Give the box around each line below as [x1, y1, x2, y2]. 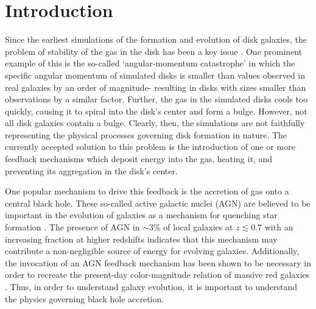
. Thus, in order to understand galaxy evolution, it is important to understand [5, 280, 298, 293]
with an [264, 221, 293, 233]
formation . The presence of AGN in [5, 221, 140, 233]
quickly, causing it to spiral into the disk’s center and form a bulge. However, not [5, 104, 307, 117]
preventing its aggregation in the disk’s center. [5, 164, 178, 177]
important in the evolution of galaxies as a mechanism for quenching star [5, 208, 278, 221]
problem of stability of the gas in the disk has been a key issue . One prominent [5, 44, 303, 57]
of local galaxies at [163, 221, 233, 233]
